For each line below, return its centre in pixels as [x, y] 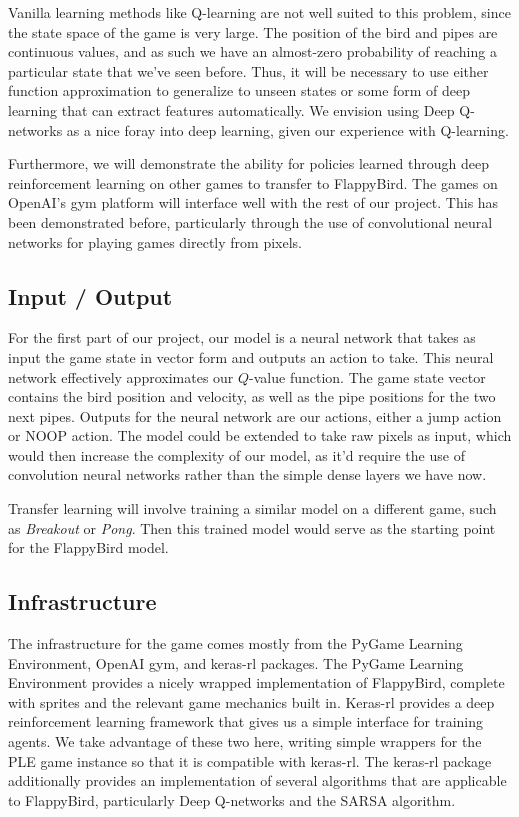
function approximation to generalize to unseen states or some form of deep [239, 90]
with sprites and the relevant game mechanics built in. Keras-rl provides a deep [251, 701]
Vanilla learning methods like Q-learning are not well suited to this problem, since [259, 12]
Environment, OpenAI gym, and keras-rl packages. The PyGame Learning [236, 662]
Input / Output [90, 295]
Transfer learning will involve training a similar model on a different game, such [252, 508]
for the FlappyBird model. [88, 547]
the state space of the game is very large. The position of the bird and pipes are [253, 31]
